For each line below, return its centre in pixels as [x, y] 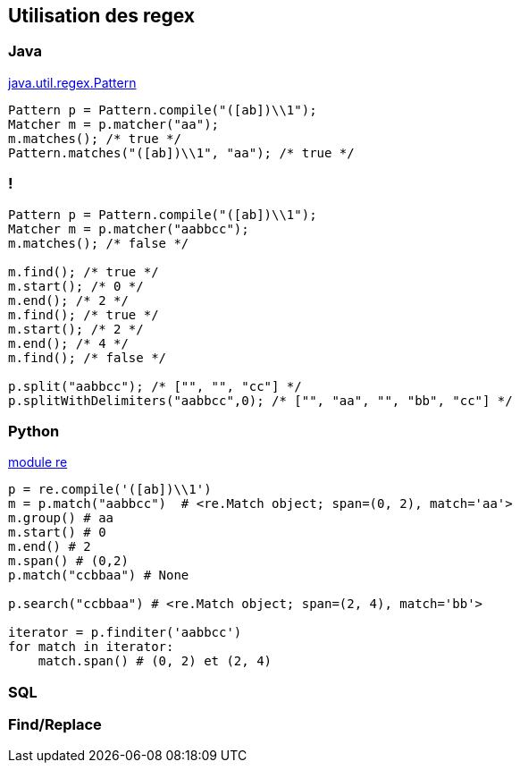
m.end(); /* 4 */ [68, 343]
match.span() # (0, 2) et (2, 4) [155, 661]
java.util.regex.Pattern [72, 82]
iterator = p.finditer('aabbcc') [125, 633]
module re [38, 462]
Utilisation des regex [101, 16]
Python [34, 431]
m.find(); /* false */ [88, 357]
